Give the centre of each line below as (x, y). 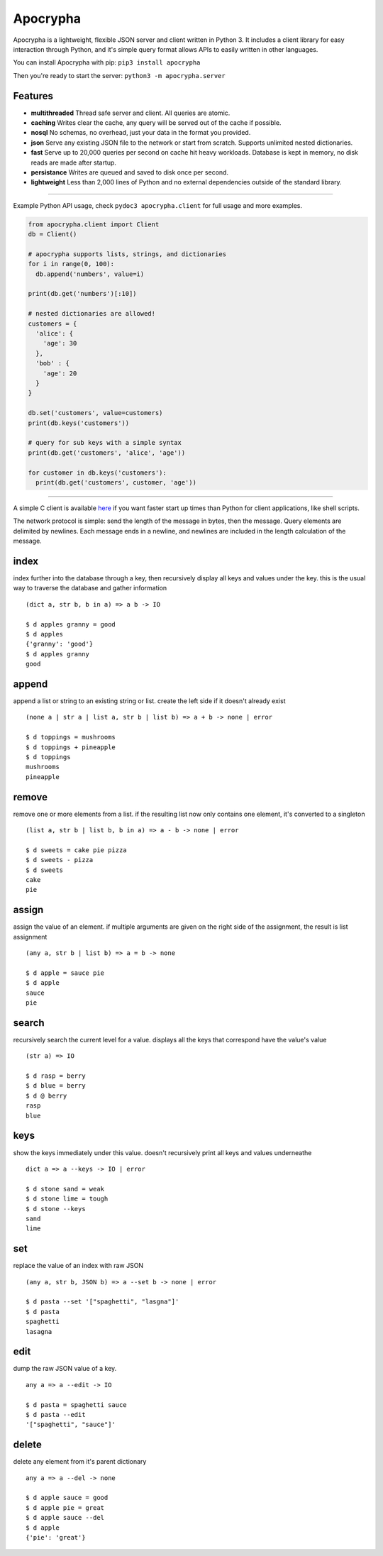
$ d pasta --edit (56, 1414)
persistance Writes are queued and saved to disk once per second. (130, 172)
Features (33, 96)
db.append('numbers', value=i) (90, 274)
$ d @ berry (46, 1096)
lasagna (39, 1331)
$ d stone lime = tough (67, 1199)
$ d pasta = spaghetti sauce (76, 1405)
